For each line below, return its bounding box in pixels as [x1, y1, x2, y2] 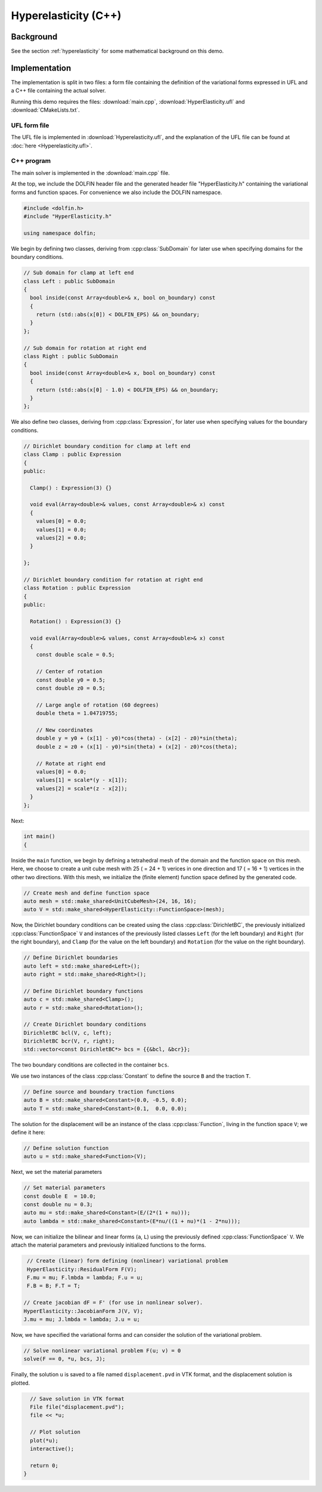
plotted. [11, 1379, 30, 1386]
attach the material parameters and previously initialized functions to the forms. [11, 1241, 206, 1249]
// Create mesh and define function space [23, 889, 150, 896]
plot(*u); [30, 1437, 59, 1444]
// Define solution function [23, 1145, 109, 1151]
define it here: [11, 1129, 46, 1136]
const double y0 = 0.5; [36, 676, 106, 683]
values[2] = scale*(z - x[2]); [36, 785, 128, 792]
